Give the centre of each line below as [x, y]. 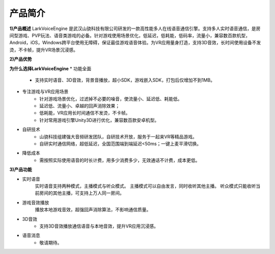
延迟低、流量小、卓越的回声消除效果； [79, 106]
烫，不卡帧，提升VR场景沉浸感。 [44, 50]
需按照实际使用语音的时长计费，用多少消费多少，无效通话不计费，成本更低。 [120, 160]
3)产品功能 [21, 170]
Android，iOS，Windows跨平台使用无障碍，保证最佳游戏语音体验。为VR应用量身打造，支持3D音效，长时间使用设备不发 [135, 43]
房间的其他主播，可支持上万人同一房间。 [81, 193]
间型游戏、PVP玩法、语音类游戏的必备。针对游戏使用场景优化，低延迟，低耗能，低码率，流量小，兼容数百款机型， [130, 35]
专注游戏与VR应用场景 [45, 92]
